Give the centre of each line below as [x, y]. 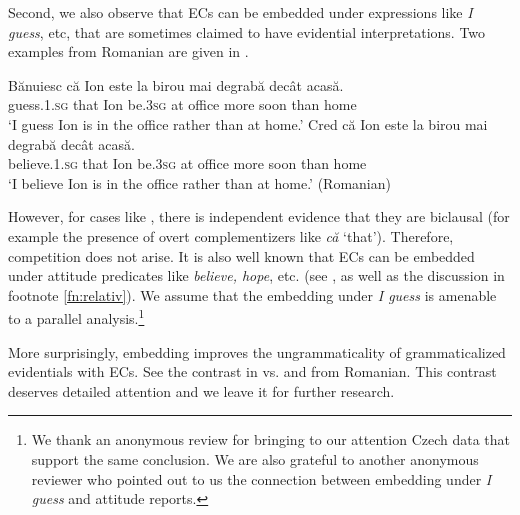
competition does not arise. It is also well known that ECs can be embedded [241, 255]
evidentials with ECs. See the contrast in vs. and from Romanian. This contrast [252, 371]
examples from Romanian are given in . [128, 51]
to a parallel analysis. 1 [76, 316]
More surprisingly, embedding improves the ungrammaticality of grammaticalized [257, 351]
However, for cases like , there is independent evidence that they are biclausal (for [259, 216]
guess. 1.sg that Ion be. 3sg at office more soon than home [182, 104]
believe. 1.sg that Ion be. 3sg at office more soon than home [187, 163]
